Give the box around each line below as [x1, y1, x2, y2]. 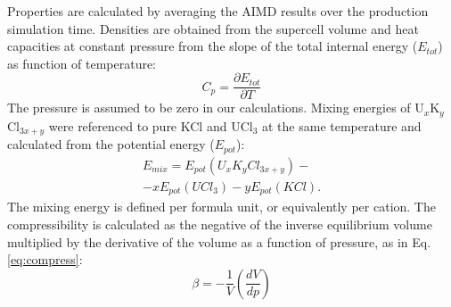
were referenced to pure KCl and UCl [48, 116, 253, 135]
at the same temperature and [261, 116, 422, 135]
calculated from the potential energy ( [7, 135, 215, 153]
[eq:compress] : [7, 250, 83, 269]
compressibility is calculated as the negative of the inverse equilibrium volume [7, 214, 432, 233]
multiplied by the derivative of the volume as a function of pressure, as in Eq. [7, 232, 431, 251]
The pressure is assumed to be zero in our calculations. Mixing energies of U [7, 98, 424, 117]
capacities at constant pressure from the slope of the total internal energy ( [7, 37, 418, 55]
